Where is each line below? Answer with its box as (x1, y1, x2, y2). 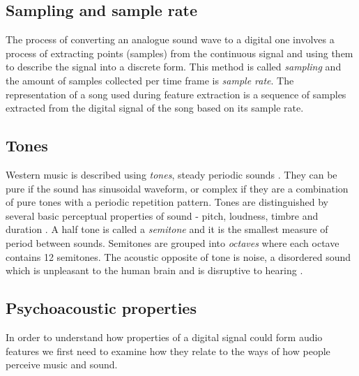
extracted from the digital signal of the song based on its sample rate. (6, 100, 304, 115)
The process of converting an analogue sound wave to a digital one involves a (6, 32, 335, 47)
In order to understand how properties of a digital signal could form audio (6, 329, 323, 344)
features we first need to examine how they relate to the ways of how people (6, 343, 330, 358)
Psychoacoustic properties (6, 297, 197, 319)
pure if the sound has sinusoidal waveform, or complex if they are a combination (6, 181, 349, 195)
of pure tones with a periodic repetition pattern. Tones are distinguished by (6, 195, 328, 209)
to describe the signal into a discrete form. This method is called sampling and (6, 59, 342, 74)
